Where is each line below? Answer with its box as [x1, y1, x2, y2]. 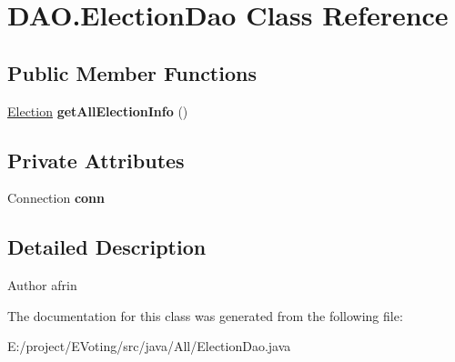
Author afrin [7, 276, 77, 295]
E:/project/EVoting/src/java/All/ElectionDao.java [7, 337, 291, 356]
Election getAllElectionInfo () [7, 101, 188, 120]
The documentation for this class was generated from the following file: [7, 306, 403, 325]
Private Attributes [7, 146, 185, 174]
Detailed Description [7, 233, 207, 261]
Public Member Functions [7, 58, 257, 86]
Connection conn [7, 188, 106, 207]
